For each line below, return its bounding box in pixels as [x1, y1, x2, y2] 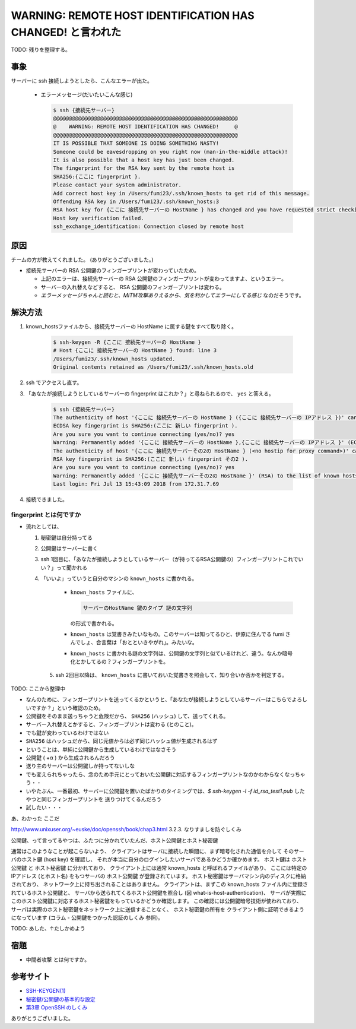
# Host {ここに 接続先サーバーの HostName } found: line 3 [53, 347, 217, 354]
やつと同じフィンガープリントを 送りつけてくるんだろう [26, 796, 162, 803]
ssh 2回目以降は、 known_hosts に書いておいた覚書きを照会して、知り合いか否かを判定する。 [55, 672, 288, 679]
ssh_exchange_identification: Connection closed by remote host [53, 223, 244, 230]
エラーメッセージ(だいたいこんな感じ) [40, 91, 133, 98]
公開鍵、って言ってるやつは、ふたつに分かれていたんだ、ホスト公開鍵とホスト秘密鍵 [11, 837, 218, 844]
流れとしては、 [26, 523, 62, 530]
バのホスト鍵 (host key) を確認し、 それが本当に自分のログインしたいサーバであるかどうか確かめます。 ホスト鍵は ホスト [11, 856, 307, 863]
